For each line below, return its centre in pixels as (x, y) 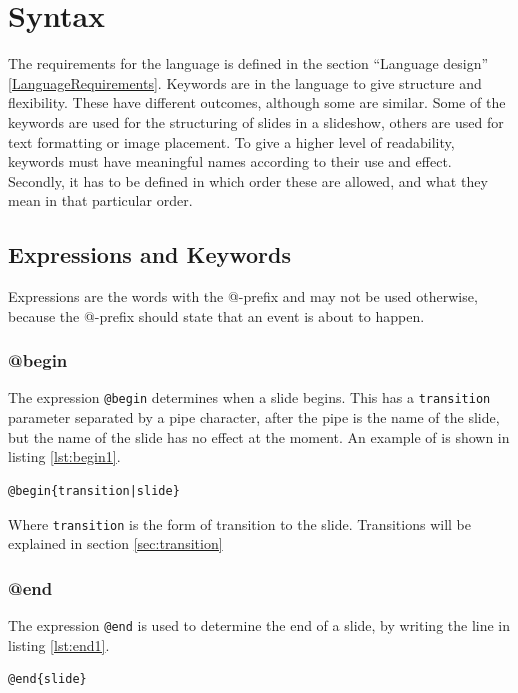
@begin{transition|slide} (94, 490)
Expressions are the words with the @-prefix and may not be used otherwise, (243, 296)
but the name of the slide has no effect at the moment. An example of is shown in (259, 436)
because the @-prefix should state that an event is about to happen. (216, 315)
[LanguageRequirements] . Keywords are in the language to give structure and (245, 82)
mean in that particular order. (100, 200)
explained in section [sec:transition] (115, 543)
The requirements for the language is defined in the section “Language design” (248, 63)
